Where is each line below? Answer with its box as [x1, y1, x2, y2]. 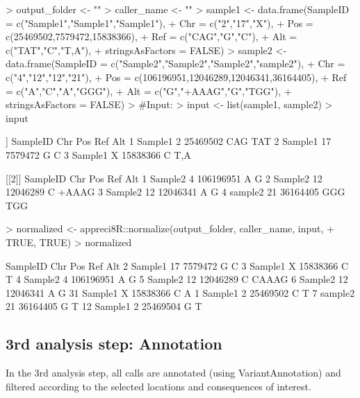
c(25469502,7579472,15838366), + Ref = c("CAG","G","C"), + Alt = [6, 29, 297, 44]
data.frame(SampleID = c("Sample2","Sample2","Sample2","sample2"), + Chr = [6, 56, 345, 71]
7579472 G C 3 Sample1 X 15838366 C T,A [6, 147, 191, 162]
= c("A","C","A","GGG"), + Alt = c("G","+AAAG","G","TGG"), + [6, 83, 292, 98]
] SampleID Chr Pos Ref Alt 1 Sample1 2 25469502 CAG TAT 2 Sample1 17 [6, 134, 332, 148]
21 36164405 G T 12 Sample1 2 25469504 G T [6, 299, 202, 313]
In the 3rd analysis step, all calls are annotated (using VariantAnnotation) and [6, 365, 341, 380]
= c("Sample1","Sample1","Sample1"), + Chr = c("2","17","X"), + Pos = [6, 15, 313, 30]
